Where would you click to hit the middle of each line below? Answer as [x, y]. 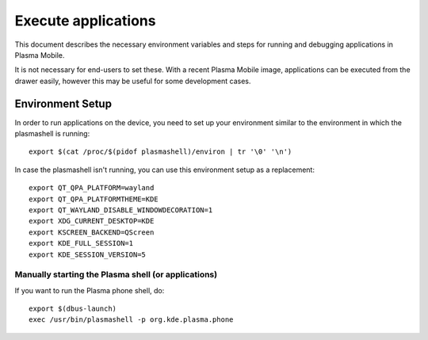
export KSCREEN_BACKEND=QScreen [92, 232]
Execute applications [85, 21]
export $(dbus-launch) [73, 309]
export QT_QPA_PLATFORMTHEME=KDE [94, 199]
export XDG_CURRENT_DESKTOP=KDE [92, 221]
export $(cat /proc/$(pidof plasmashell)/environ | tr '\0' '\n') [160, 152]
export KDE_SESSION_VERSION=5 [88, 254]
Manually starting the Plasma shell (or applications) [116, 275]
